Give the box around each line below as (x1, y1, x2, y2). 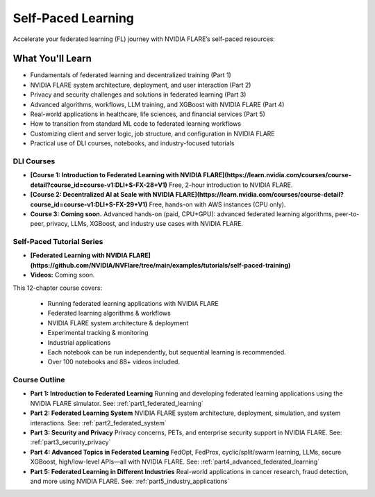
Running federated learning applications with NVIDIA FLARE (47, 299, 219, 307)
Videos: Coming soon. (30, 271, 95, 279)
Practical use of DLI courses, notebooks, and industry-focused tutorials (30, 139, 235, 147)
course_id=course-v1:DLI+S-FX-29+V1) (30, 200, 148, 209)
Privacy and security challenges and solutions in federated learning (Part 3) (30, 90, 247, 99)
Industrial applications (47, 338, 111, 347)
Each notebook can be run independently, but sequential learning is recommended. (47, 348, 286, 356)
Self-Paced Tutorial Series (12, 237, 103, 247)
